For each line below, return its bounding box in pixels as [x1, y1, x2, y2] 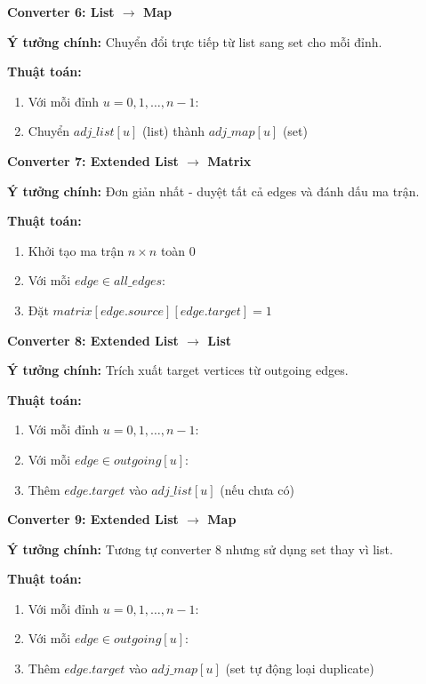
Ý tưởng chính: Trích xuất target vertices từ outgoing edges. [7, 361, 349, 379]
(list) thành [141, 122, 205, 140]
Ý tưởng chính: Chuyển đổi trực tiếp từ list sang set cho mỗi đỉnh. [7, 32, 382, 51]
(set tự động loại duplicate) [225, 659, 374, 678]
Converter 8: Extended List [7, 330, 179, 349]
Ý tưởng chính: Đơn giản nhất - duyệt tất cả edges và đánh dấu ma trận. [7, 181, 420, 200]
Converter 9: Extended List [7, 510, 179, 529]
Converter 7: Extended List [7, 151, 179, 170]
